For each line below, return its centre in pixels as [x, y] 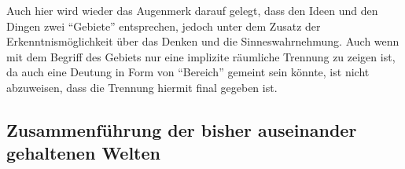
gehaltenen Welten [83, 153]
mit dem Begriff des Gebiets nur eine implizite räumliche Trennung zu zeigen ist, [201, 56]
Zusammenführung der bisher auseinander [182, 129]
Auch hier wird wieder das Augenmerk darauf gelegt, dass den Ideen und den [192, 10]
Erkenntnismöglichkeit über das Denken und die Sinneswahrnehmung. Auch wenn [203, 41]
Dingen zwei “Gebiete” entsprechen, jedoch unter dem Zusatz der [164, 26]
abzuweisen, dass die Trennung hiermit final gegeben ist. [142, 87]
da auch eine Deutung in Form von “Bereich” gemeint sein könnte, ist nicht [188, 72]
